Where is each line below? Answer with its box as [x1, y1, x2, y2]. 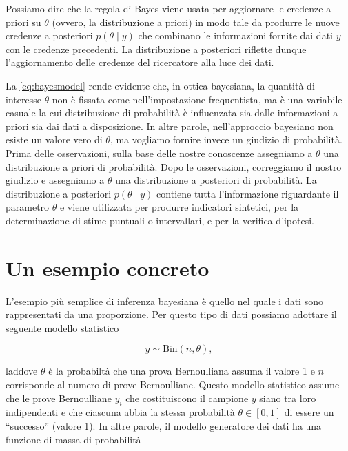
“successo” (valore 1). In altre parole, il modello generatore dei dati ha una [6, 418, 322, 432]
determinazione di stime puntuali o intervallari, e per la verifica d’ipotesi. [6, 213, 314, 227]
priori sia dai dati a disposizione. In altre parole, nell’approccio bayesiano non [6, 118, 334, 133]
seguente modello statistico [6, 320, 119, 335]
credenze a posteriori [6, 28, 93, 43]
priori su [6, 14, 41, 29]
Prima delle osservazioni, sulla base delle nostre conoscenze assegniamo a [6, 145, 313, 160]
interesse [6, 92, 41, 106]
